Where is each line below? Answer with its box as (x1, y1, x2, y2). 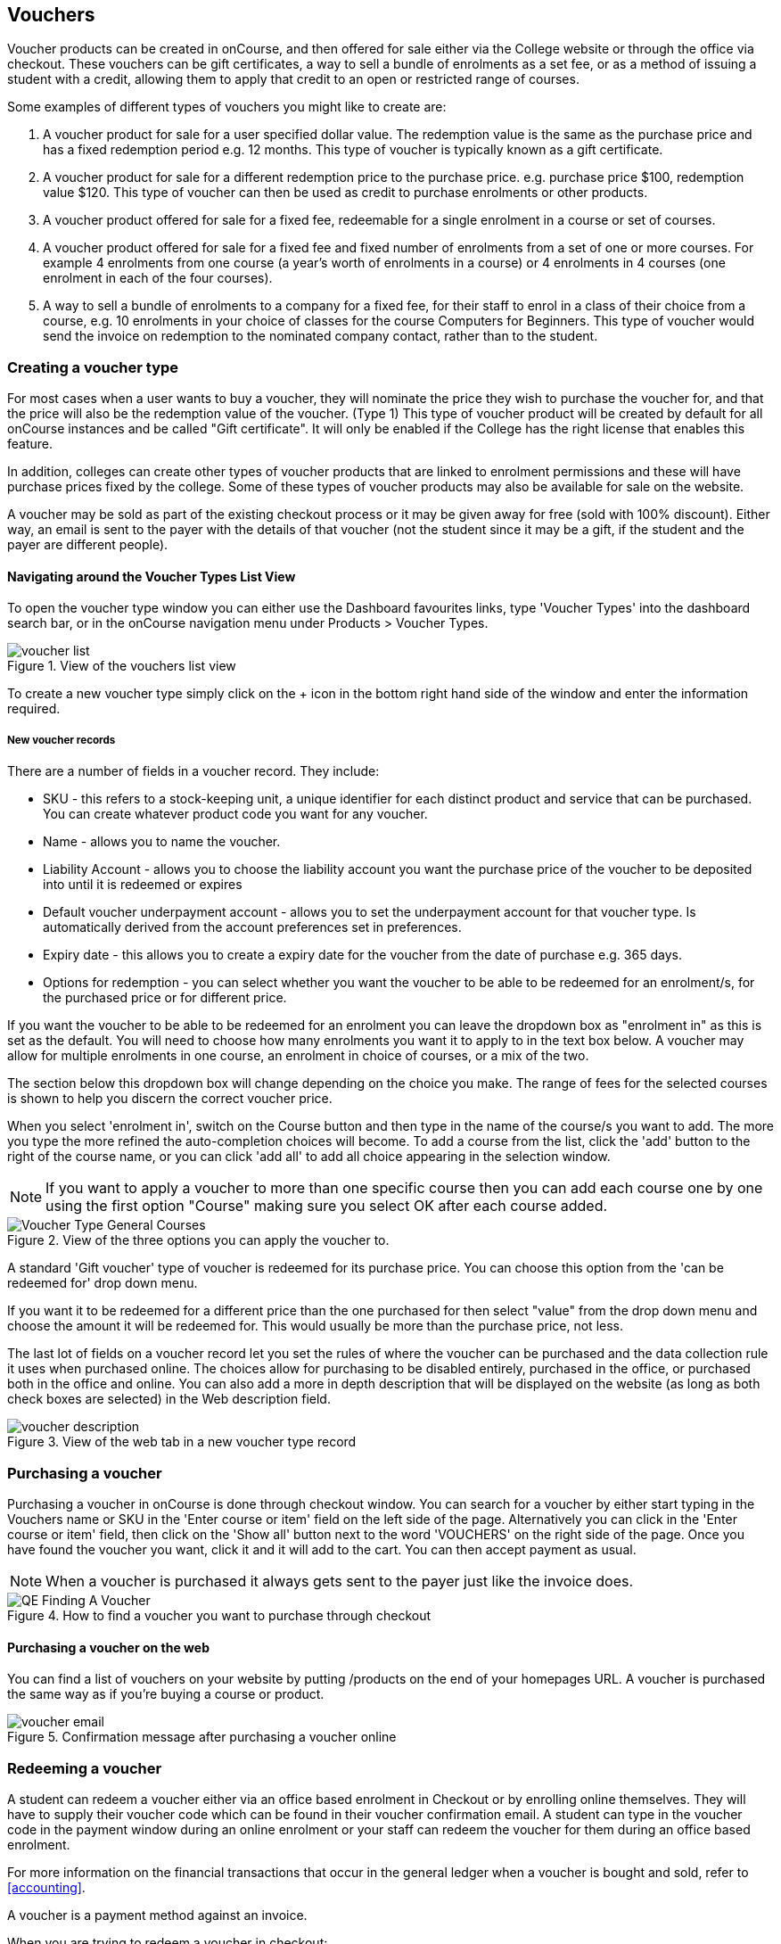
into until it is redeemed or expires (43, 877, 243, 893)
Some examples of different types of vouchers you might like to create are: (7, 99, 447, 115)
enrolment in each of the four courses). (43, 270, 273, 286)
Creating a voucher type (7, 358, 179, 376)
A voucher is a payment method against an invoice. (7, 1907, 308, 1923)
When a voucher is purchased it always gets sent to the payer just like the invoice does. (45, 1571, 634, 1590)
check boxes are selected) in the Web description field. (7, 1391, 331, 1407)
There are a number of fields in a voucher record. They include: (7, 763, 380, 779)
